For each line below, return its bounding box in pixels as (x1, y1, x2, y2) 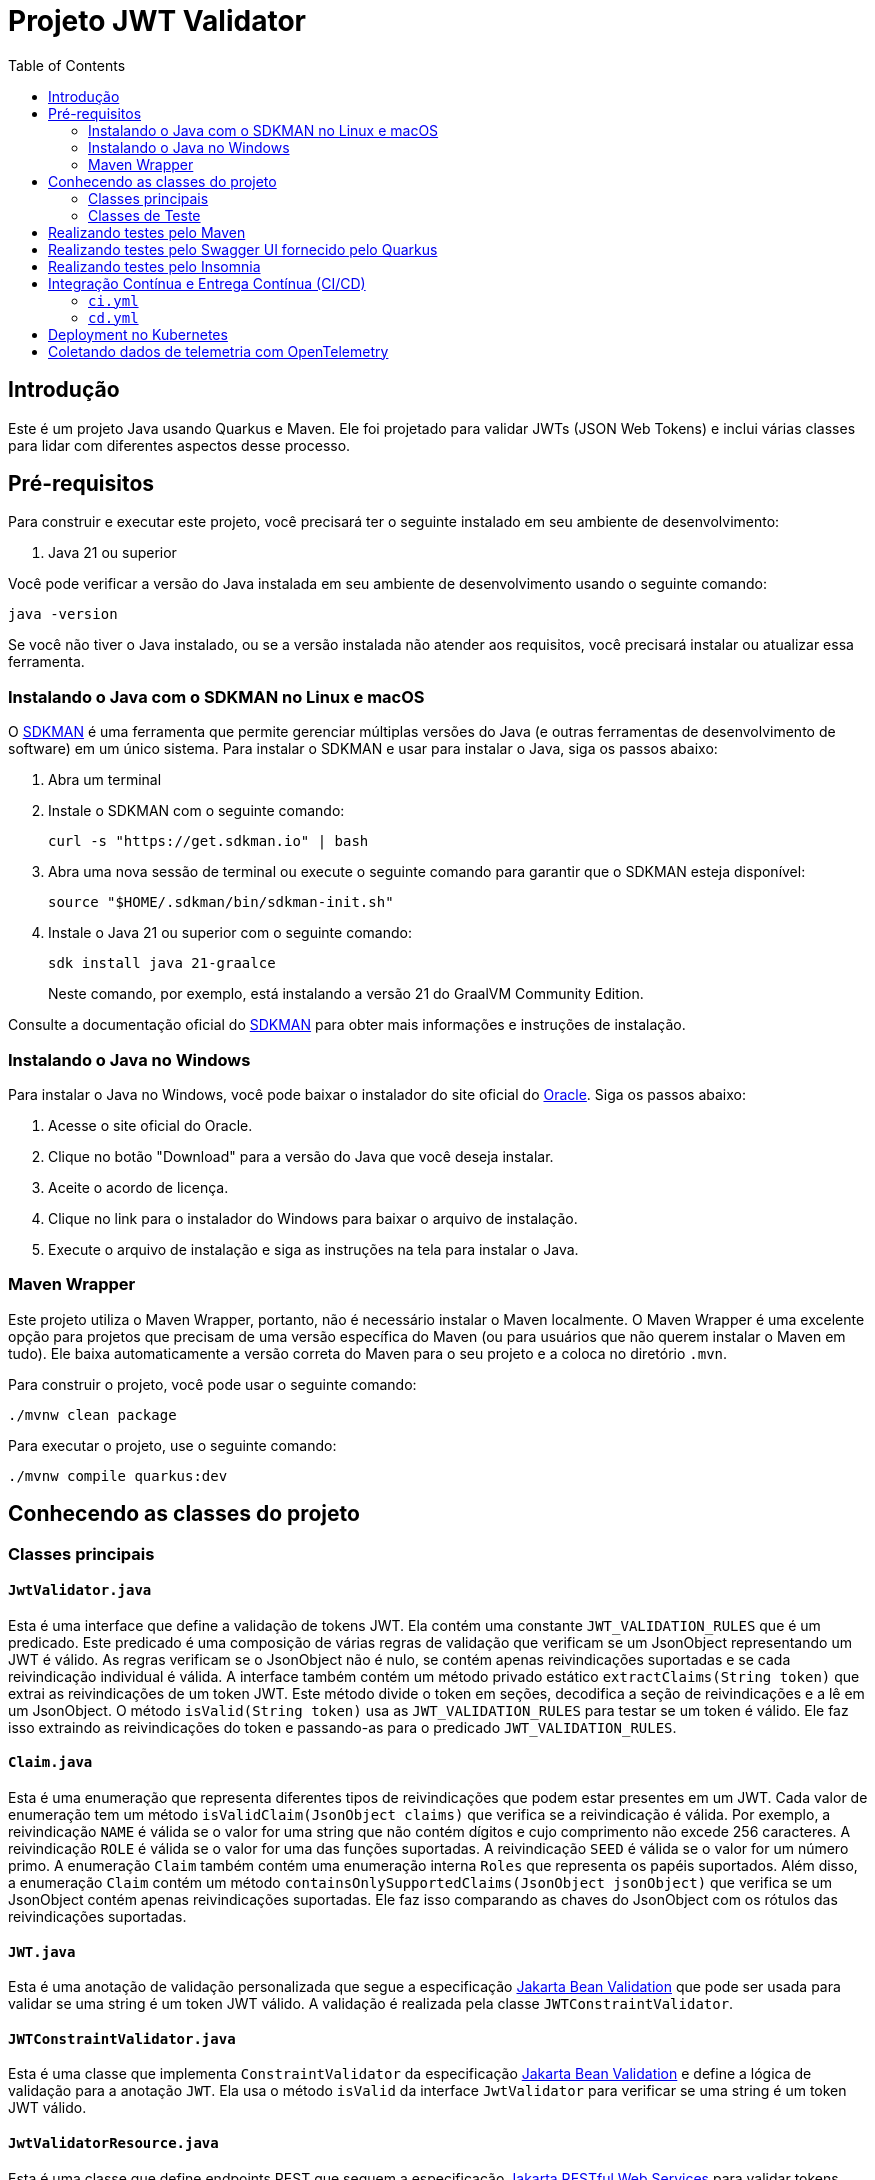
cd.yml (88, 309, 139, 326)
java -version (8, 606, 118, 623)
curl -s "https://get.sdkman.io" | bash (48, 833, 369, 850)
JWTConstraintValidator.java (8, 2030, 236, 2047)
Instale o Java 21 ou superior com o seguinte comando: (48, 924, 412, 942)
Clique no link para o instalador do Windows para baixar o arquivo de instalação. (48, 1209, 578, 1227)
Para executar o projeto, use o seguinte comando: (8, 1436, 337, 1454)
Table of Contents (8, 56, 126, 74)
